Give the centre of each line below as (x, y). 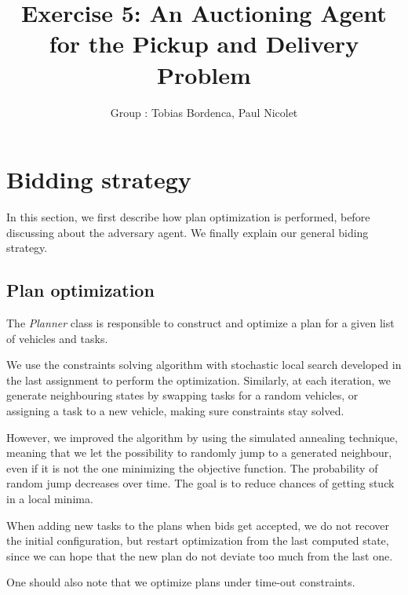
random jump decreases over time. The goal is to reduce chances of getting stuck (200, 483)
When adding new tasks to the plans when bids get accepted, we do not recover (198, 525)
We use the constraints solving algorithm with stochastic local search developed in (204, 365)
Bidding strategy (99, 179)
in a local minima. (50, 498)
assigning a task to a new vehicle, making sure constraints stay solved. (175, 410)
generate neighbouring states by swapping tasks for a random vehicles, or (182, 395)
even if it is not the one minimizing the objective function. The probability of (192, 467)
